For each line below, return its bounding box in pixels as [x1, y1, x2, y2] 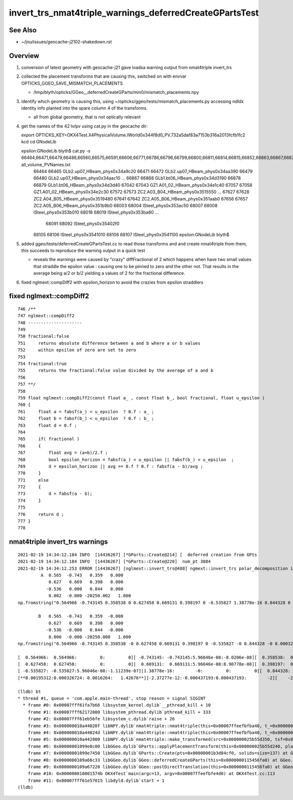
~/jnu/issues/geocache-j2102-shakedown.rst [21, 39, 112, 45]
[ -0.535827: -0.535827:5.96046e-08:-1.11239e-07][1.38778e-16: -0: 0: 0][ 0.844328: [18, 668, 291, 674]
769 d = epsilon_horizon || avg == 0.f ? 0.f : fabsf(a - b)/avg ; [18, 464, 203, 469]
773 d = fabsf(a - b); [18, 491, 93, 496]
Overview [9, 51, 40, 60]
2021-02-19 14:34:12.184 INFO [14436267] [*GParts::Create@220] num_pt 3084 [18, 559, 211, 564]
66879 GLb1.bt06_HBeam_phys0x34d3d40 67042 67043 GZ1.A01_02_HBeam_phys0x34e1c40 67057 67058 [33, 182, 252, 188]
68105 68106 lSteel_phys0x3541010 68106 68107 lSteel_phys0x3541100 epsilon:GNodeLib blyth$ [33, 232, 230, 238]
